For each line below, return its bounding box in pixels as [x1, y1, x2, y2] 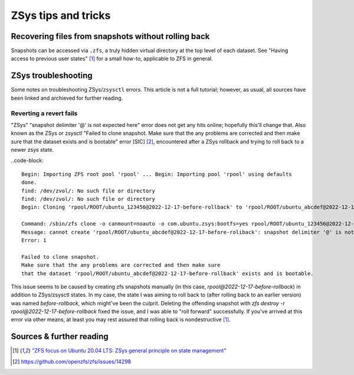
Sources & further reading [11, 331, 109, 342]
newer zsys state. [11, 146, 54, 154]
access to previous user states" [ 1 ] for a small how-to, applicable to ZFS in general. [11, 55, 214, 62]
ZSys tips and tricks [11, 9, 111, 22]
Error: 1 [21, 237, 47, 243]
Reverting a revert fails [11, 109, 78, 118]
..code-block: [11, 157, 44, 164]
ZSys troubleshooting [11, 71, 93, 81]
